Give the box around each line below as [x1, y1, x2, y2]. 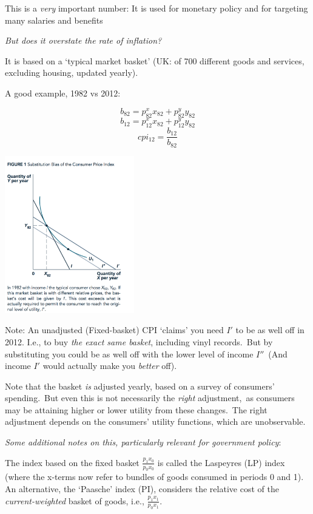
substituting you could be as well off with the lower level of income [5, 347, 254, 360]
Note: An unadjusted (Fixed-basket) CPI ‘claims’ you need [5, 323, 224, 336]
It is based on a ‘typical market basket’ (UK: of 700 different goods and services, [5, 54, 305, 67]
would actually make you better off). [42, 359, 177, 372]
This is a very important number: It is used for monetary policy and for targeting [5, 2, 308, 14]
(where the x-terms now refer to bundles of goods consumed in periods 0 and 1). [5, 470, 304, 483]
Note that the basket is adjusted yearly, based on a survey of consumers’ [5, 379, 275, 392]
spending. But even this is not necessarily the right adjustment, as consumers [5, 391, 295, 404]
